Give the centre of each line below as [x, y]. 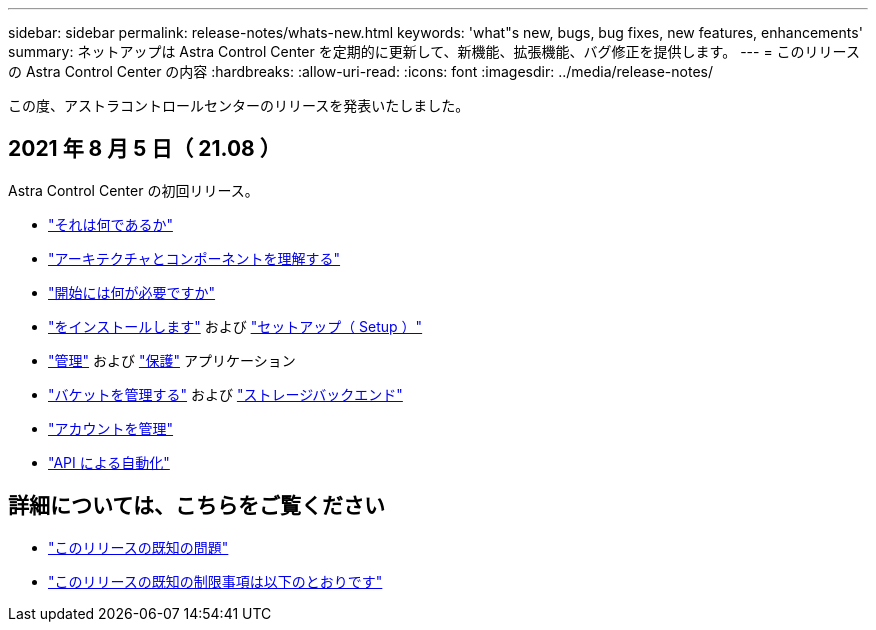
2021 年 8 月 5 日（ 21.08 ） [144, 149]
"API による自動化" [109, 462]
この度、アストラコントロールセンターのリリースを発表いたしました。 [239, 105]
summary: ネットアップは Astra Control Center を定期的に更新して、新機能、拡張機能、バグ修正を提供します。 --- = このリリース [434, 51]
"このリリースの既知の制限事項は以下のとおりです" [215, 581]
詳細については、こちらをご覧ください [196, 506]
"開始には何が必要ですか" [132, 292]
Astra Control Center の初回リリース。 [133, 190]
